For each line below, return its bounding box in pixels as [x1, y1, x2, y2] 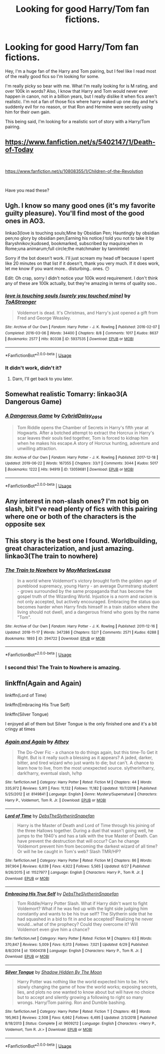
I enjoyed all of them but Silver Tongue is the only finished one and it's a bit [5, 721, 157, 726]
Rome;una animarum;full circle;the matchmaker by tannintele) [5, 246, 130, 251]
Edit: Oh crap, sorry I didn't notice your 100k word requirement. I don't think [5, 275, 158, 281]
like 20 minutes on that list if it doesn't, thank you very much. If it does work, [5, 260, 160, 266]
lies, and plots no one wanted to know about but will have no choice [17, 989, 155, 995]
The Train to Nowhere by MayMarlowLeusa [5, 567, 111, 574]
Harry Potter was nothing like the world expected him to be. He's [17, 978, 148, 984]
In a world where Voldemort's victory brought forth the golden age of [17, 578, 157, 584]
